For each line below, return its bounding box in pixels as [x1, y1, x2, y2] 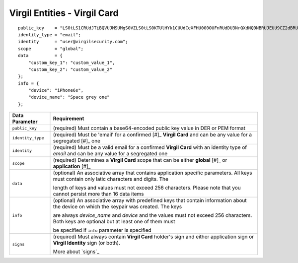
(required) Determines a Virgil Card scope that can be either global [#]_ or [53, 157, 227, 164]
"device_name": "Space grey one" [28, 94, 110, 100]
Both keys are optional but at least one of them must [53, 218, 175, 225]
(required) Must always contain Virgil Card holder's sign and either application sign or [53, 233, 254, 240]
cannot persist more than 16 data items [53, 191, 144, 197]
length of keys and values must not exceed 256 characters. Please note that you [53, 184, 241, 191]
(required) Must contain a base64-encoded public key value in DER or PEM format [53, 125, 246, 131]
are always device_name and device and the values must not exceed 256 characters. [53, 212, 252, 219]
